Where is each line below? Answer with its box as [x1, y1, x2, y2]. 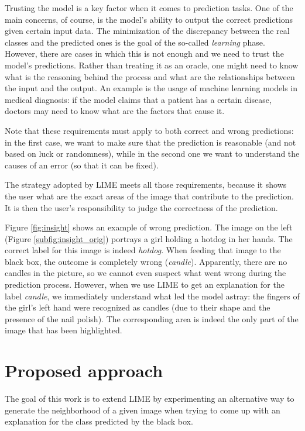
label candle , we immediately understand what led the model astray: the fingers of [5, 289, 300, 302]
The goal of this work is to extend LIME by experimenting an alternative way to [5, 392, 294, 405]
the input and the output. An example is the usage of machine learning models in [5, 82, 298, 94]
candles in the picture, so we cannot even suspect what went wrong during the [5, 267, 286, 279]
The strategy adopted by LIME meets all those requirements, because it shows [5, 178, 287, 191]
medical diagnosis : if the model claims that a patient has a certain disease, [5, 93, 272, 105]
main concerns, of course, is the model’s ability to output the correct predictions [5, 13, 293, 25]
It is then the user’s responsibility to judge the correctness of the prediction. [5, 201, 278, 213]
